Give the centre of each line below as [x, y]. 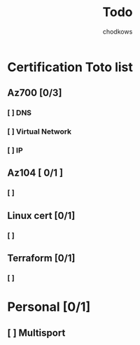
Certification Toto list [70, 67]
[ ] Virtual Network [40, 132]
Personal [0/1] [49, 307]
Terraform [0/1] [41, 259]
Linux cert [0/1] [41, 215]
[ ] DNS [20, 113]
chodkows [118, 31]
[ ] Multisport [36, 333]
